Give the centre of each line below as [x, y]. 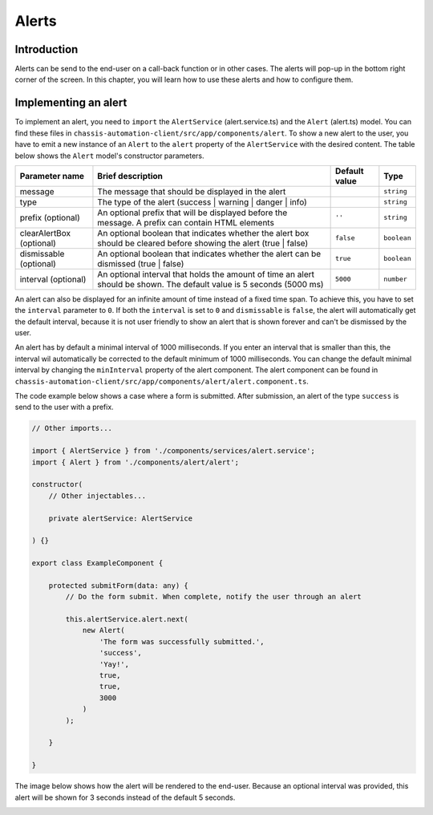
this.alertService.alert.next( [127, 619]
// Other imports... [72, 428]
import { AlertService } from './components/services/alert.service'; [174, 451]
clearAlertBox [45, 233]
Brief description [130, 176]
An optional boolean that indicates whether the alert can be [209, 253]
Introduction [47, 49]
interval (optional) [53, 279]
